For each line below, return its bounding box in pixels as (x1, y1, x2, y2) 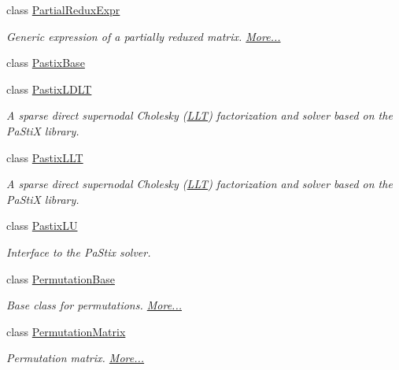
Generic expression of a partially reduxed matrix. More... (6, 28, 281, 44)
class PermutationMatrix (6, 323, 126, 339)
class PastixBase (6, 54, 85, 71)
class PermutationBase (6, 270, 115, 287)
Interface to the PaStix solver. (6, 243, 151, 260)
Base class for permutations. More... (6, 297, 183, 313)
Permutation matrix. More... (6, 350, 145, 366)
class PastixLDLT (6, 80, 92, 97)
